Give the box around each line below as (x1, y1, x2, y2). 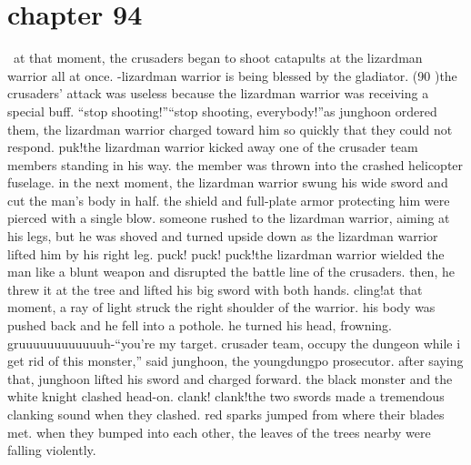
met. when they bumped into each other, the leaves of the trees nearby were (7, 422, 431, 441)
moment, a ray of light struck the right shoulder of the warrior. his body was (7, 298, 436, 317)
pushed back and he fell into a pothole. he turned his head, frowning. (7, 316, 393, 335)
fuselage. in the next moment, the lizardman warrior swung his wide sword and (7, 173, 448, 192)
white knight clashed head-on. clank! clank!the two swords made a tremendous (7, 387, 445, 406)
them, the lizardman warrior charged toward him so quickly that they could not (7, 119, 453, 138)
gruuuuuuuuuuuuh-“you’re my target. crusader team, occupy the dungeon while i (7, 333, 461, 352)
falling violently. (7, 440, 96, 460)
